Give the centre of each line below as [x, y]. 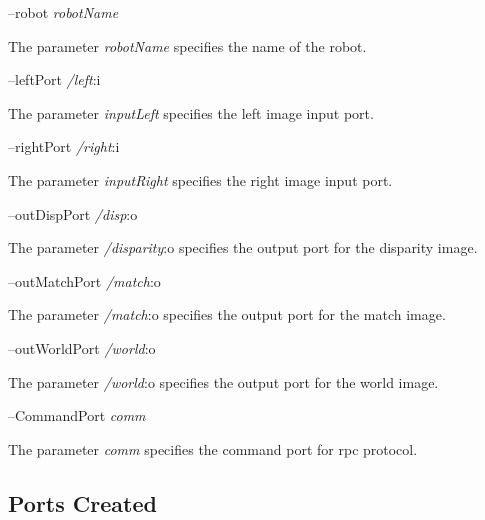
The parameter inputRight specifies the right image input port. [200, 179]
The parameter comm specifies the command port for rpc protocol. [213, 448]
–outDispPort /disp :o [73, 213]
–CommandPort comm [77, 415]
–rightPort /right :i [64, 146]
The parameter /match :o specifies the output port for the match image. [227, 314]
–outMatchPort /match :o [84, 280]
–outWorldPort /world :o [82, 347]
